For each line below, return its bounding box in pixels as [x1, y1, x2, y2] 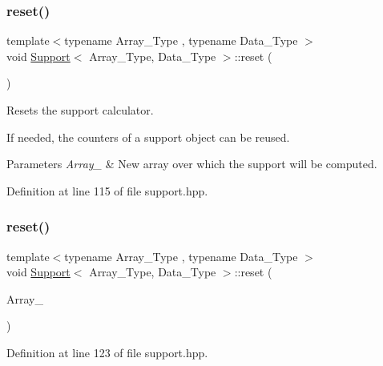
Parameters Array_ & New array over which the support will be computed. [6, 155, 377, 172]
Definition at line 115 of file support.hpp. [6, 182, 208, 199]
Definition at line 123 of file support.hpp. [6, 344, 208, 360]
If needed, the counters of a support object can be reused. [6, 128, 290, 145]
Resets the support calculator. [6, 102, 154, 118]
